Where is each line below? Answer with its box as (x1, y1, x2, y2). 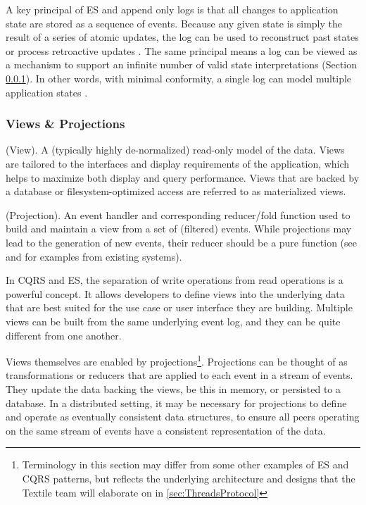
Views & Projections (6, 115, 125, 132)
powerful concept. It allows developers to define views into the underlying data (6, 286, 345, 301)
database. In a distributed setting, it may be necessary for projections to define (6, 395, 347, 410)
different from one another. (6, 328, 122, 342)
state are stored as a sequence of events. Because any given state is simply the (6, 15, 343, 30)
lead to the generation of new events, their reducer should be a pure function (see (6, 235, 357, 249)
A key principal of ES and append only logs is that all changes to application (6, 2, 339, 16)
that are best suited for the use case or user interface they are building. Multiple (6, 300, 353, 315)
